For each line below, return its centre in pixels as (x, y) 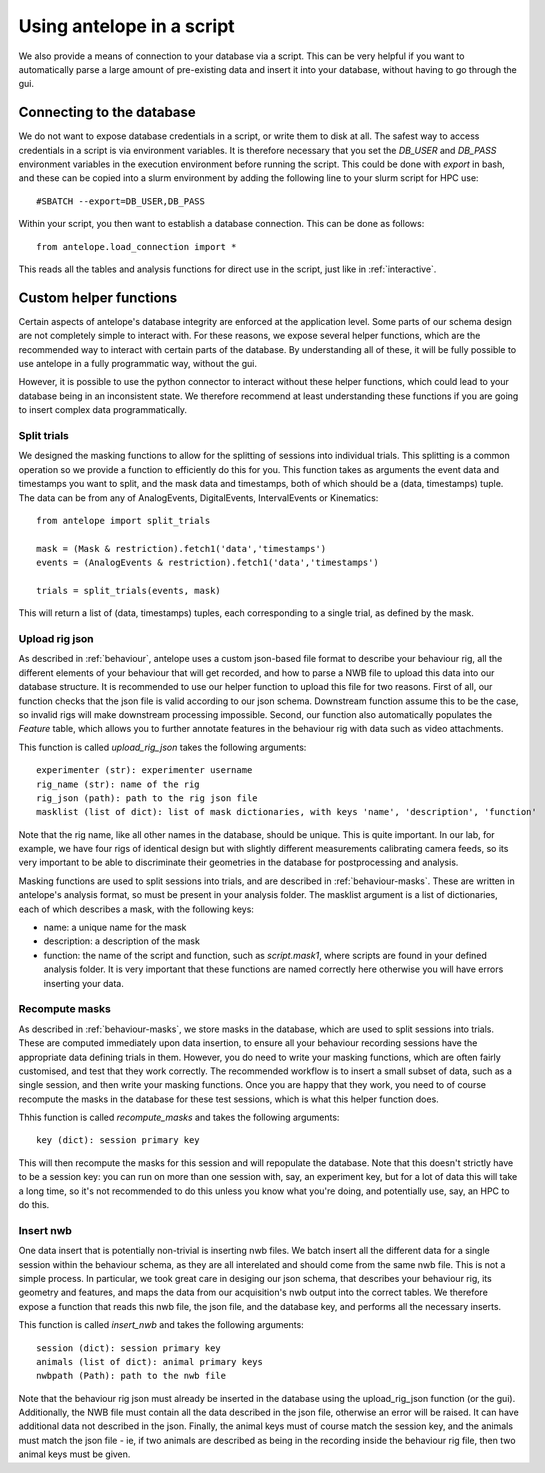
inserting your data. (83, 983)
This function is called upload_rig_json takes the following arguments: (162, 747)
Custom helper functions (98, 297)
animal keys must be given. (74, 1454)
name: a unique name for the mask (115, 927)
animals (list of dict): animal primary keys (150, 1361)
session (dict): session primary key (129, 1348)
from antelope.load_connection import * (136, 246)
